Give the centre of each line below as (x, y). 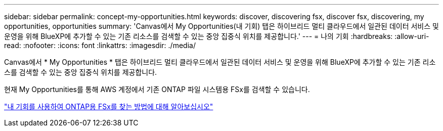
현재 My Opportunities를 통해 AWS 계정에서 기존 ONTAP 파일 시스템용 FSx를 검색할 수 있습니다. (157, 89)
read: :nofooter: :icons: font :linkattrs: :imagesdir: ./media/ (100, 45)
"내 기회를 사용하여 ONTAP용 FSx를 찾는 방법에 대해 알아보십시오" (109, 106)
